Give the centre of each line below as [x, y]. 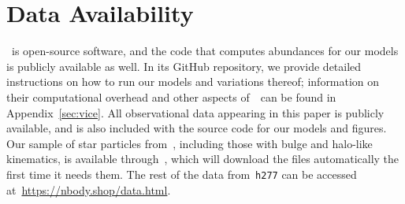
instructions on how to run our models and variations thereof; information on [193, 82]
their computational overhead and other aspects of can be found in [171, 96]
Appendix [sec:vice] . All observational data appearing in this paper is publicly [195, 112]
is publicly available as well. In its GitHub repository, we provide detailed [184, 66]
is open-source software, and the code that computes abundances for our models [205, 51]
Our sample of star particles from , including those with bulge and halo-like [189, 143]
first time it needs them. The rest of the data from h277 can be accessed [182, 174]
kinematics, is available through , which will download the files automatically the [203, 159]
